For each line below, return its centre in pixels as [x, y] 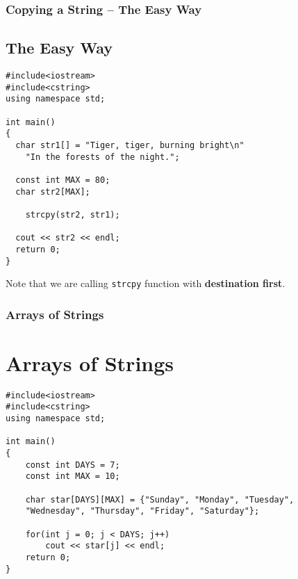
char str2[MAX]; [53, 191]
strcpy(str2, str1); [73, 214]
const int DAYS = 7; [73, 465]
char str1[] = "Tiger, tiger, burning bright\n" [130, 145]
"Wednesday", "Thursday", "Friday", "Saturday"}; [142, 511]
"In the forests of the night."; [102, 157]
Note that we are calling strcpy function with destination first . [146, 283]
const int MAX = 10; [73, 476]
